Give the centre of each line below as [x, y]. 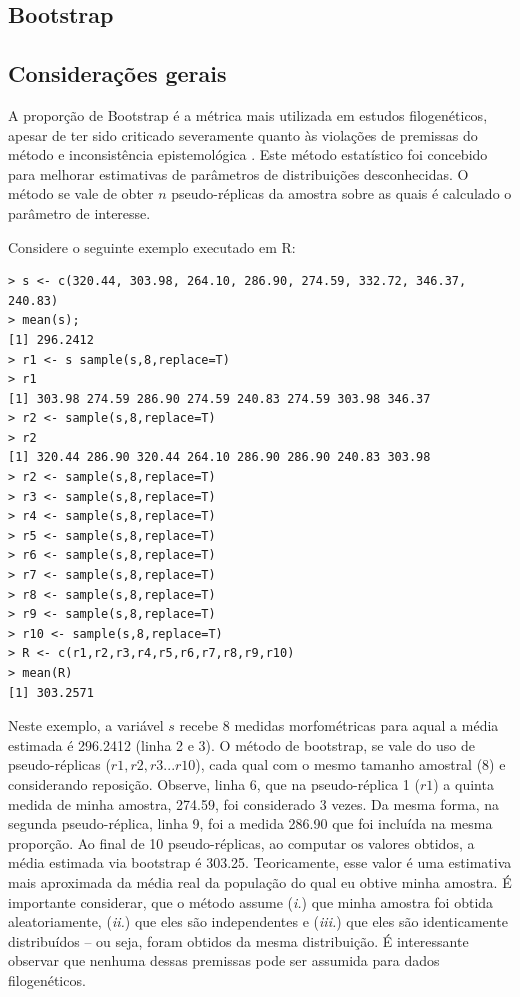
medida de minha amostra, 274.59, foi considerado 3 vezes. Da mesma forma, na [253, 803]
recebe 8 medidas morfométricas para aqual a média [339, 725]
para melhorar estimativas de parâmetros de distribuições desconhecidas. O [238, 173]
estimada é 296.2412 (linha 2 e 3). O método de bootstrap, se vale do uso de [241, 744]
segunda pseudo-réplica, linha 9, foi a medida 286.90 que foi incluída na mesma [250, 823]
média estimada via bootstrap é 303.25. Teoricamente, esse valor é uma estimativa [260, 862]
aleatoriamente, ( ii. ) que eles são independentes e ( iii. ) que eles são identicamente [258, 921]
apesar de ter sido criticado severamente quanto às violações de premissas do [243, 134]
